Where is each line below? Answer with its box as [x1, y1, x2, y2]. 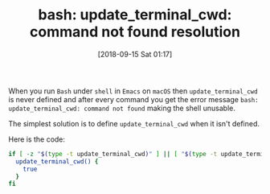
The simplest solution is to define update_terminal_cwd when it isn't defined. [8, 118, 260, 128]
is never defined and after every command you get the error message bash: [8, 94, 259, 104]
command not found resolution [29, 23, 241, 41]
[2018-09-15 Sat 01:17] [97, 49, 173, 59]
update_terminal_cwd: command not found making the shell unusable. [8, 103, 235, 113]
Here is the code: [8, 134, 66, 144]
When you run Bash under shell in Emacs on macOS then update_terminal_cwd [8, 86, 259, 96]
